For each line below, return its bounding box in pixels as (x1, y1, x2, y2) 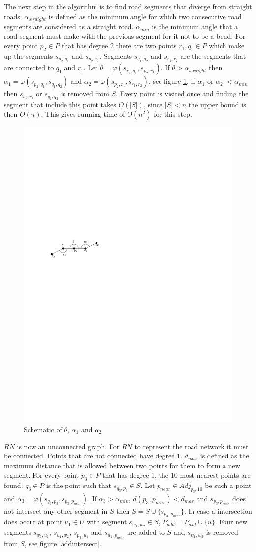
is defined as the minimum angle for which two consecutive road (48, 11, 242, 21)
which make (209, 40, 245, 51)
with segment (87, 517, 127, 527)
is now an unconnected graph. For (17, 441, 120, 451)
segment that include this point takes (4, 99, 116, 109)
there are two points (116, 40, 177, 51)
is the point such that (46, 480, 111, 490)
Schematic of (24, 424, 62, 434)
